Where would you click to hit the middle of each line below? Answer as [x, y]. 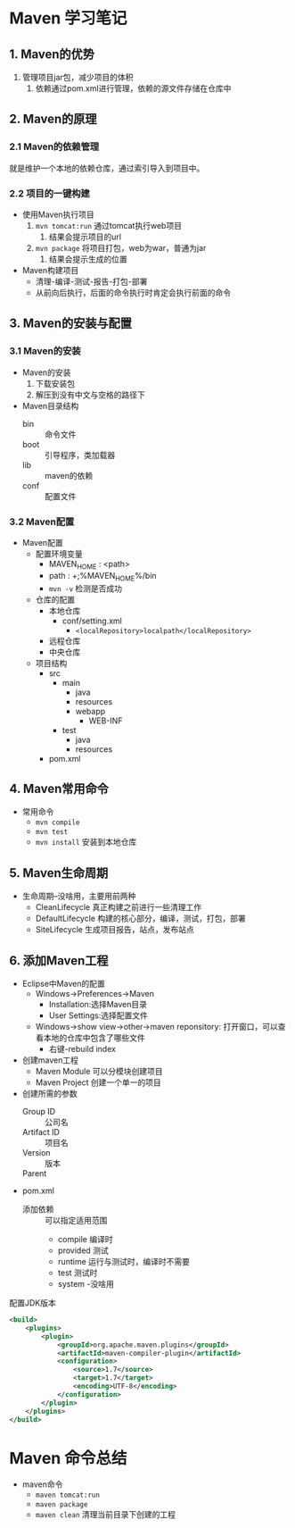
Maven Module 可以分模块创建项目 [99, 1071]
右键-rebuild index [82, 1049]
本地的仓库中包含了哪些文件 [94, 1038]
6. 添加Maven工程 [59, 960]
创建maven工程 [50, 1060]
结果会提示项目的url [85, 237]
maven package [61, 1505]
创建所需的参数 [49, 1094]
